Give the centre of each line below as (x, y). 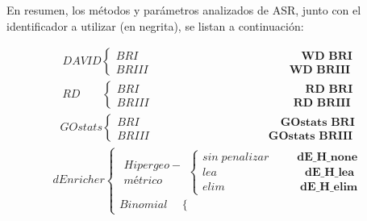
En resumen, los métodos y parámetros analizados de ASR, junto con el (184, 10)
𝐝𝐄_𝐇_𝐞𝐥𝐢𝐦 (329, 187)
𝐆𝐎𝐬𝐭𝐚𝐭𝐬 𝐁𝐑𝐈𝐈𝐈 (311, 136)
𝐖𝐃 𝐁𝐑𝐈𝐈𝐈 (320, 70)
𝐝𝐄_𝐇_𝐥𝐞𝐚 (329, 172)
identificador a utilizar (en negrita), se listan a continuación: (155, 25)
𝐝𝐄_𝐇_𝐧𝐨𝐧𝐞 (327, 157)
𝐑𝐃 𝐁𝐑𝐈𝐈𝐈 (322, 103)
